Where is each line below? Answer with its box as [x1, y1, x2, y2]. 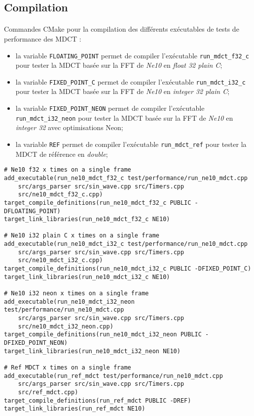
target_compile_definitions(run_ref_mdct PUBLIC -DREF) [4, 397, 191, 404]
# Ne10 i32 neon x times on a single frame [4, 290, 149, 297]
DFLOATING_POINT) [4, 207, 61, 215]
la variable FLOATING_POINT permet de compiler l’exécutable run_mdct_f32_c [15, 50, 249, 60]
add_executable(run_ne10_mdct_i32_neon [4, 298, 135, 305]
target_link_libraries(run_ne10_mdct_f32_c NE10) [4, 216, 170, 223]
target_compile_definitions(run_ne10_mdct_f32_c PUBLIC [4, 199, 191, 206]
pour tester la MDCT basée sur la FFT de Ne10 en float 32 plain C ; [15, 60, 222, 70]
